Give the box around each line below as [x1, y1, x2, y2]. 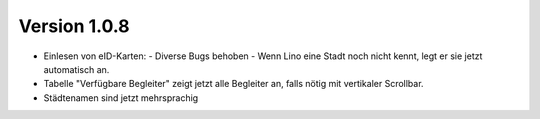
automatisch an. [43, 63, 110, 75]
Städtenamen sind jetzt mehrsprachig [43, 91, 199, 104]
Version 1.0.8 [18, 15, 130, 37]
